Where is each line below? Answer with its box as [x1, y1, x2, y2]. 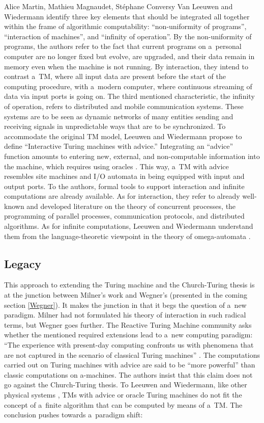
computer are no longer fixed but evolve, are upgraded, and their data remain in [4, 50, 255, 61]
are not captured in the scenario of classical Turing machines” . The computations [4, 349, 260, 360]
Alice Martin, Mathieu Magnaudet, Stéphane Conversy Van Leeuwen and [4, 1, 233, 11]
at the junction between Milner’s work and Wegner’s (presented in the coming [4, 289, 247, 300]
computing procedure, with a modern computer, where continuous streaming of [4, 81, 252, 91]
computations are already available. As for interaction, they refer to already [4, 191, 240, 201]
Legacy [4, 255, 41, 271]
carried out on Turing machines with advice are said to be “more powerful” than [4, 359, 255, 370]
